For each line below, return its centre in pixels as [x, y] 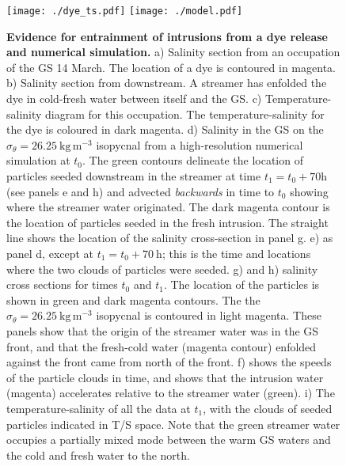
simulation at [38, 160]
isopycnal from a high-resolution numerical [200, 144]
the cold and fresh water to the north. [98, 455]
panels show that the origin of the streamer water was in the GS [163, 330]
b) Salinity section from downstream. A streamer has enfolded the [167, 83]
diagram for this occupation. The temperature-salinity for [185, 114]
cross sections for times [62, 284]
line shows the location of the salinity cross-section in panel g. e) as [170, 238]
